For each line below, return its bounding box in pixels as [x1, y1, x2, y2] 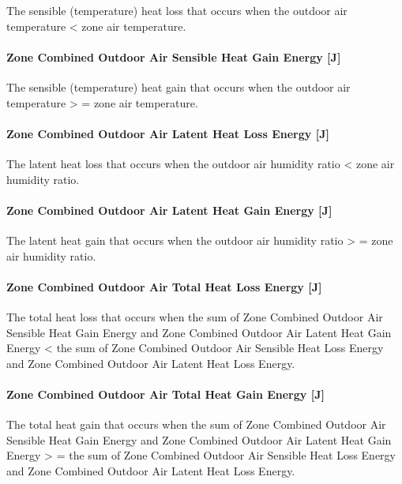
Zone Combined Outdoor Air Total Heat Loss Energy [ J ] [6, 278, 322, 295]
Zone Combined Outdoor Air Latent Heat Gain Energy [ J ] [6, 201, 332, 218]
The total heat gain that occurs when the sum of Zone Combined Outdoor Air [6, 416, 386, 433]
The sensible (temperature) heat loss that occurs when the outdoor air [6, 2, 348, 18]
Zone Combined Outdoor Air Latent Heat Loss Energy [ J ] [6, 125, 329, 141]
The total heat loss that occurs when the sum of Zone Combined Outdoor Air [6, 308, 383, 325]
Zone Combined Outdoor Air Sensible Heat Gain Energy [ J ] [6, 48, 341, 65]
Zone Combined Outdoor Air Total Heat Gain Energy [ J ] [6, 385, 325, 402]
